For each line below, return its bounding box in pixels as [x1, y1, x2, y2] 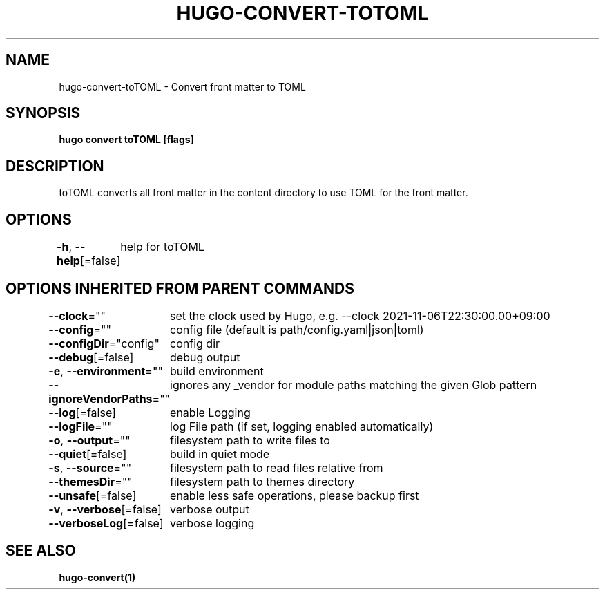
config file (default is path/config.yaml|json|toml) [170, 322, 424, 337]
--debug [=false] [48, 350, 134, 364]
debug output [170, 350, 240, 364]
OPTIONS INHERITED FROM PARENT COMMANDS [6, 279, 354, 297]
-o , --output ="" [48, 433, 131, 447]
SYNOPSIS [6, 104, 81, 122]
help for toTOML [120, 240, 204, 254]
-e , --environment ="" [48, 363, 163, 378]
